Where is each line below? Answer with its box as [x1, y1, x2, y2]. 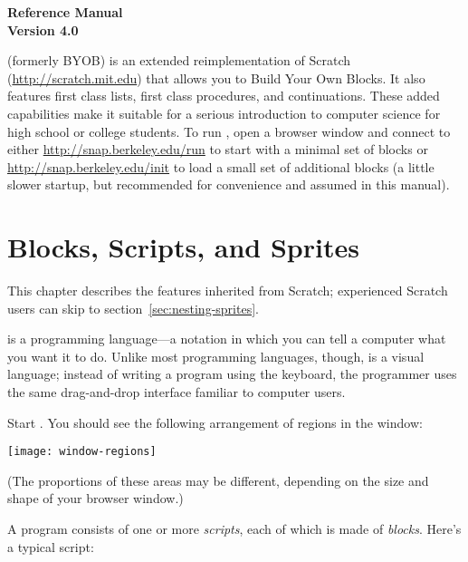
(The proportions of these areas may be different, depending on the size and [7, 470, 429, 489]
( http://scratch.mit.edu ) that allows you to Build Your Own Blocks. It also [7, 68, 425, 87]
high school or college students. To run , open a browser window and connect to [7, 121, 451, 140]
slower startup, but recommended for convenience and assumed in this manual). [7, 175, 450, 194]
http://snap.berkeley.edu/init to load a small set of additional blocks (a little [7, 157, 435, 176]
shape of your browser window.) [7, 489, 184, 508]
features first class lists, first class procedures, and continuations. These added [7, 86, 440, 105]
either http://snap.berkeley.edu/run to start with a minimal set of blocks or [7, 140, 428, 159]
